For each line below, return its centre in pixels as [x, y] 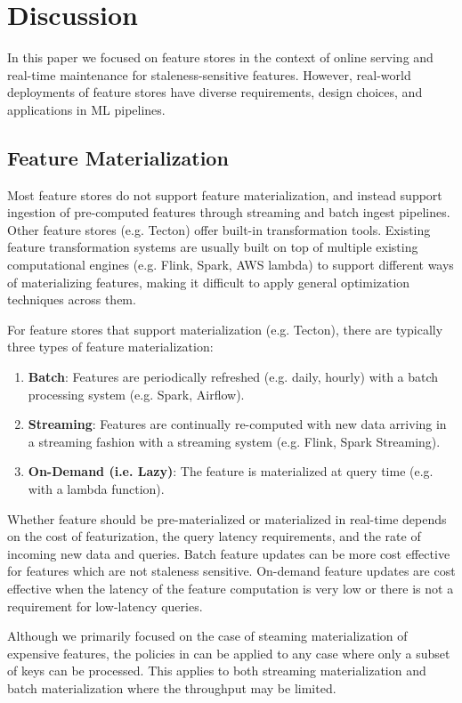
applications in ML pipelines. [86, 109]
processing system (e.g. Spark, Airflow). [136, 394]
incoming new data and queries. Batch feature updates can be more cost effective [229, 553]
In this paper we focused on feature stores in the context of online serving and [220, 57]
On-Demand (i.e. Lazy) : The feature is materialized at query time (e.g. [231, 471]
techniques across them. [72, 299]
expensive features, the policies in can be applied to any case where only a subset [229, 653]
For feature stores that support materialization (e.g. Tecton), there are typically [225, 329]
